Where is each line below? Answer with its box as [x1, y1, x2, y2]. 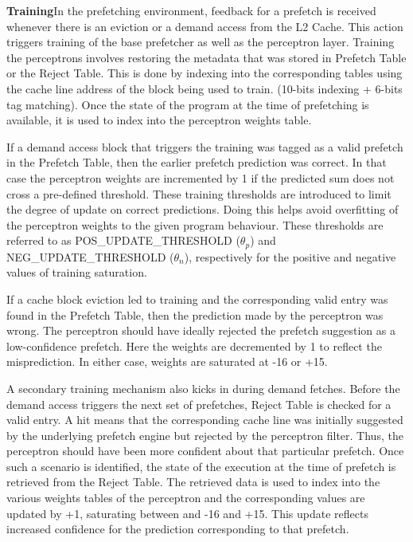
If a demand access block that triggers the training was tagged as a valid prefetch [6, 138, 403, 155]
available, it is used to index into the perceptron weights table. [6, 112, 312, 128]
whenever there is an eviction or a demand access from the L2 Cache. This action [6, 18, 403, 34]
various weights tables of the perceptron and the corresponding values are [6, 489, 365, 506]
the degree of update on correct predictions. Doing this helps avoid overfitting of [6, 201, 399, 218]
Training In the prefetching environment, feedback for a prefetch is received [6, 2, 376, 18]
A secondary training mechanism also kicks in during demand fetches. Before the [6, 379, 400, 396]
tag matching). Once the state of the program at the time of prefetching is [6, 96, 369, 112]
